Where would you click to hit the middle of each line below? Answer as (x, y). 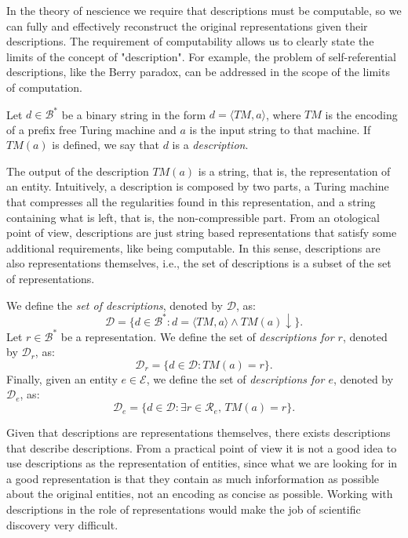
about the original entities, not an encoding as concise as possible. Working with (200, 494)
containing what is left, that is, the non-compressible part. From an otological (193, 217)
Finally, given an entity (62, 378)
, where (284, 114)
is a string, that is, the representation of (294, 171)
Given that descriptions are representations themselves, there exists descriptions (199, 433)
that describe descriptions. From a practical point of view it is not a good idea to (202, 447)
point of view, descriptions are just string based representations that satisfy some (202, 233)
